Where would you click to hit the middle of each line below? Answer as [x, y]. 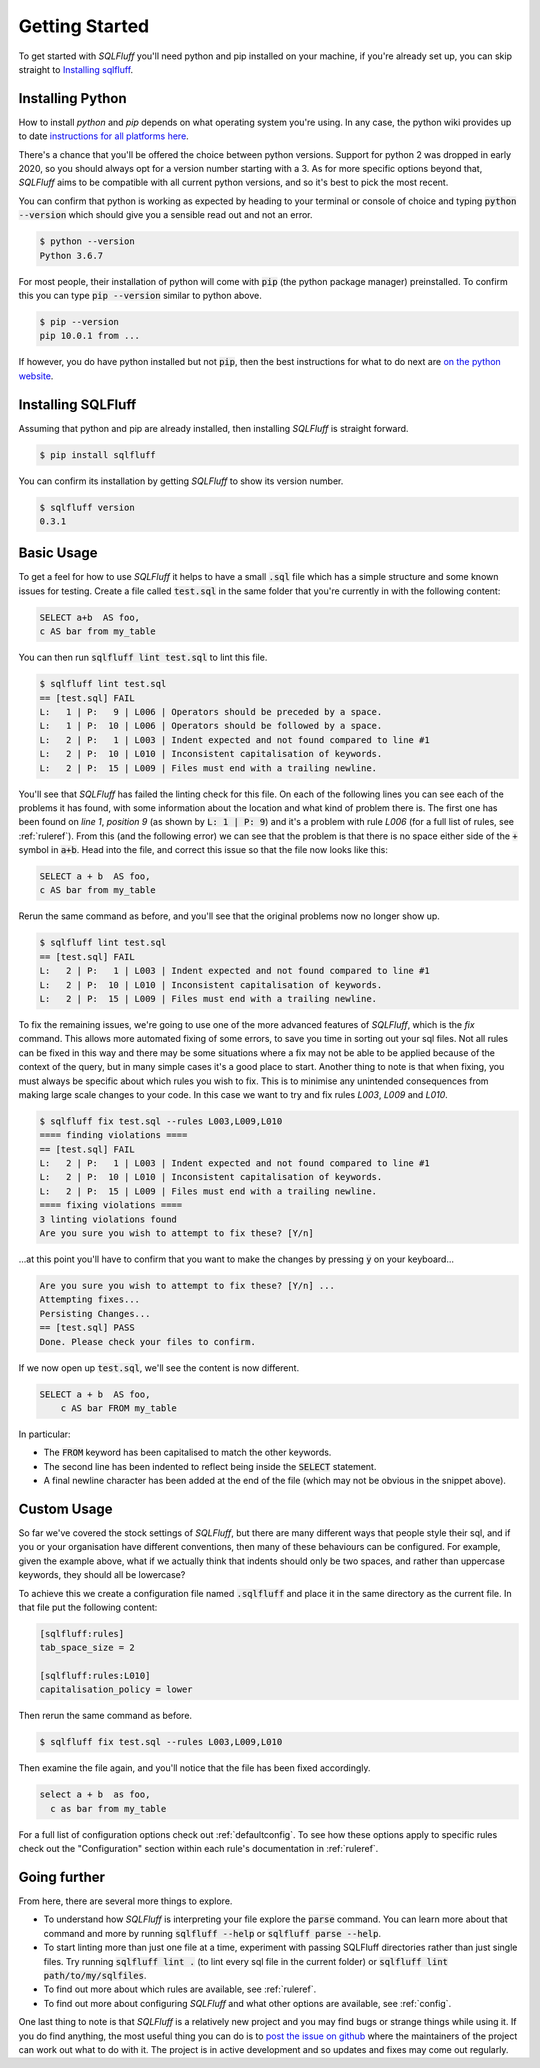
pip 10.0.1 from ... [89, 336]
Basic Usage [58, 553]
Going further [61, 1876]
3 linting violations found [108, 1219]
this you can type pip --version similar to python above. [140, 295]
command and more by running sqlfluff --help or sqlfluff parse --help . [212, 1933]
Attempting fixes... [89, 1299]
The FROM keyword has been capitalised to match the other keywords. [187, 1452]
